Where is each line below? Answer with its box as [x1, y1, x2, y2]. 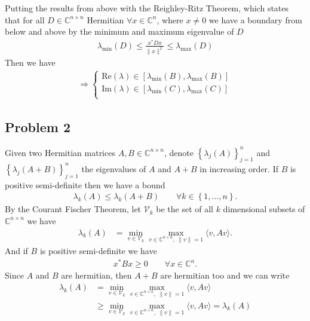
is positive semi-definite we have [39, 244, 157, 257]
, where [156, 13, 183, 26]
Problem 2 [5, 118, 70, 136]
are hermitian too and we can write [160, 269, 290, 282]
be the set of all [156, 203, 213, 215]
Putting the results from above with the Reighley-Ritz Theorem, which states [5, 2, 289, 14]
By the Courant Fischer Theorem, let [5, 203, 142, 215]
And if [5, 244, 28, 257]
